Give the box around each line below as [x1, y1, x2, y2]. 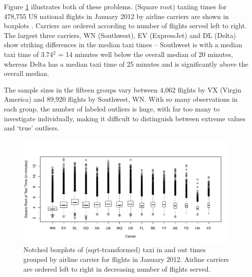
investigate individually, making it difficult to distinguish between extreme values [4, 113, 246, 123]
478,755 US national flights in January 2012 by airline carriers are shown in [4, 11, 229, 21]
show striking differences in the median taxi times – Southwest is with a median [4, 39, 242, 50]
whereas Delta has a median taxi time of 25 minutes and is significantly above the [4, 58, 249, 69]
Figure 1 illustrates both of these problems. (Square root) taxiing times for [4, 1, 227, 11]
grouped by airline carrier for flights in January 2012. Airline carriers [23, 254, 229, 264]
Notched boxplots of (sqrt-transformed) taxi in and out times [23, 244, 206, 255]
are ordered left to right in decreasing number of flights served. [23, 263, 211, 274]
